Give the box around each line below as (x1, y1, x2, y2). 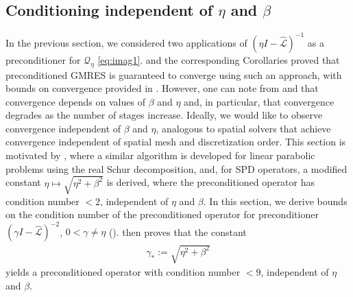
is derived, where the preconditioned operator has (106, 175, 315, 189)
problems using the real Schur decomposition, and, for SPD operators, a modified (5, 161, 348, 176)
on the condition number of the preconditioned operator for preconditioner (5, 207, 319, 222)
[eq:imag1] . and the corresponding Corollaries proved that (97, 52, 340, 67)
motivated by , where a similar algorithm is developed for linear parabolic (5, 148, 315, 163)
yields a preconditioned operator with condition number (5, 265, 241, 279)
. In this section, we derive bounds (203, 193, 348, 208)
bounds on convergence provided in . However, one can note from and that (5, 81, 319, 95)
